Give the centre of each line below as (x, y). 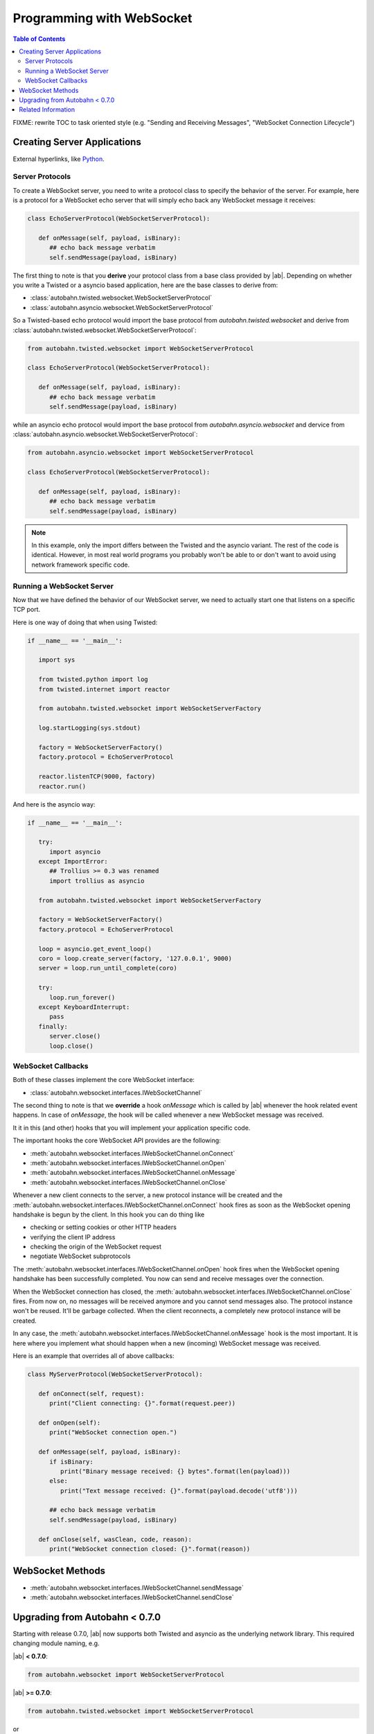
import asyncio (75, 852)
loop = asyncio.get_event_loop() (95, 949)
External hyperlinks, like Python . (59, 159)
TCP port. (27, 610)
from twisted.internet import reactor (104, 689)
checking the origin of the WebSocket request (96, 1247)
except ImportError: (73, 861)
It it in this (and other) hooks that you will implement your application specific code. (132, 1128)
